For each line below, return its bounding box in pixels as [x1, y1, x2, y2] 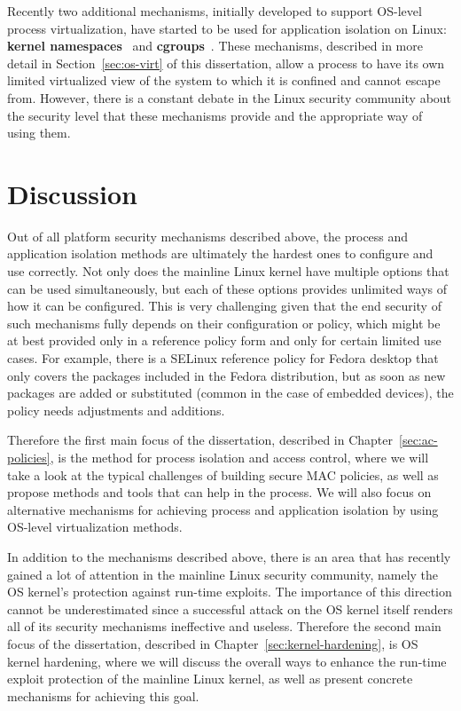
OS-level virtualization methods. [7, 517, 183, 536]
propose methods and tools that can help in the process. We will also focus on [7, 483, 432, 502]
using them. [7, 123, 71, 142]
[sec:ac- [399, 431, 438, 449]
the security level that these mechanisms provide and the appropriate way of [7, 106, 423, 124]
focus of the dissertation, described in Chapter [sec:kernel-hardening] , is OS [7, 634, 418, 652]
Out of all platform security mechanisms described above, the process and [7, 226, 409, 245]
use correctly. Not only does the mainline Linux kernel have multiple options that [7, 262, 449, 280]
